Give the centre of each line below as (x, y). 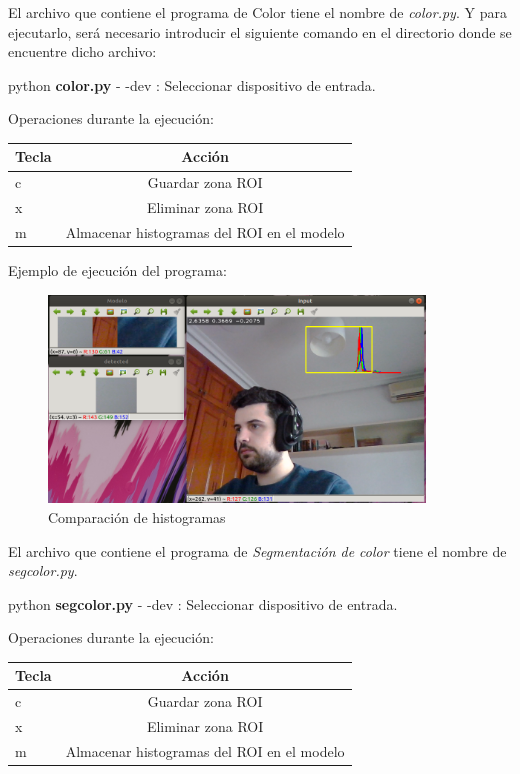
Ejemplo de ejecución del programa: (117, 270)
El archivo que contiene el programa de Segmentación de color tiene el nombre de (257, 550)
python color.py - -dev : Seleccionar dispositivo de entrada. (192, 84)
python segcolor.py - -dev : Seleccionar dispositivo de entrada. (203, 603)
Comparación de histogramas (137, 516)
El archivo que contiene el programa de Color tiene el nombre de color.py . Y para (257, 12)
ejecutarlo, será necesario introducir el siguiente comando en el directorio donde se (260, 31)
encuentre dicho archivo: (82, 51)
